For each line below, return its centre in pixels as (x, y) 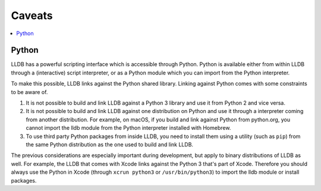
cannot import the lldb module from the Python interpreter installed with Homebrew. (128, 128)
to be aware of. (29, 92)
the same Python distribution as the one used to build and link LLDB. (109, 144)
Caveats (32, 15)
